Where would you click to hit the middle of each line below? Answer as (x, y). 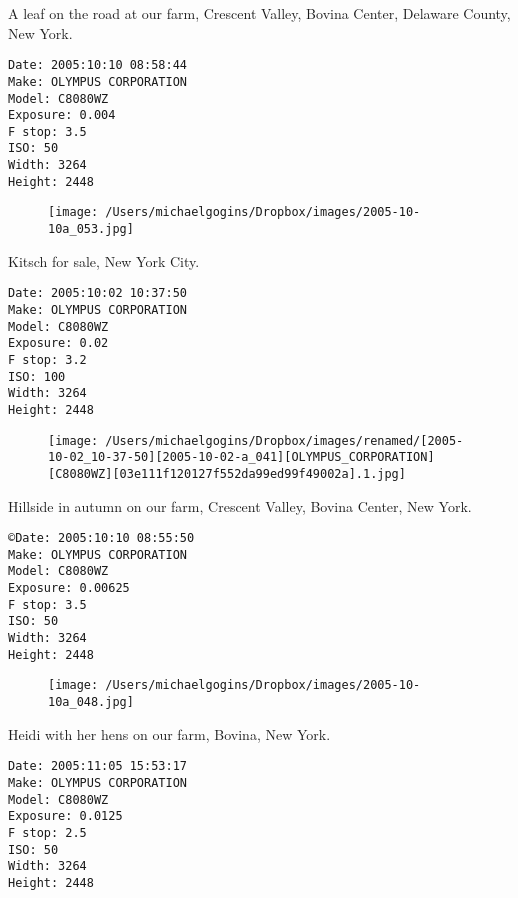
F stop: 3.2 (47, 359)
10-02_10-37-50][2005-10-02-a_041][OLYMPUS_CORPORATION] (241, 457)
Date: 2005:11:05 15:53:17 (97, 766)
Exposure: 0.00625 (69, 588)
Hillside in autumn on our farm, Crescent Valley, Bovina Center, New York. (240, 505)
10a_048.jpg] (91, 702)
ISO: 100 (37, 376)
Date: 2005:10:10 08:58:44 (97, 65)
